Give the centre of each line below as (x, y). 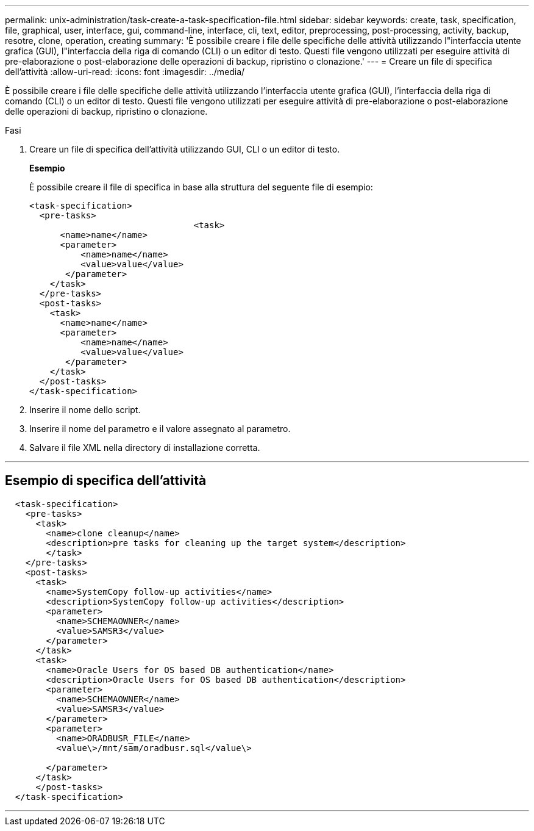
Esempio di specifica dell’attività (106, 481)
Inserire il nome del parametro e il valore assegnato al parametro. (160, 429)
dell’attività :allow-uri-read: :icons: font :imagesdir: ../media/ (125, 72)
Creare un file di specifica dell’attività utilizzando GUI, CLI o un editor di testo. (185, 149)
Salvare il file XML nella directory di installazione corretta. (145, 448)
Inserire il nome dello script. (85, 410)
